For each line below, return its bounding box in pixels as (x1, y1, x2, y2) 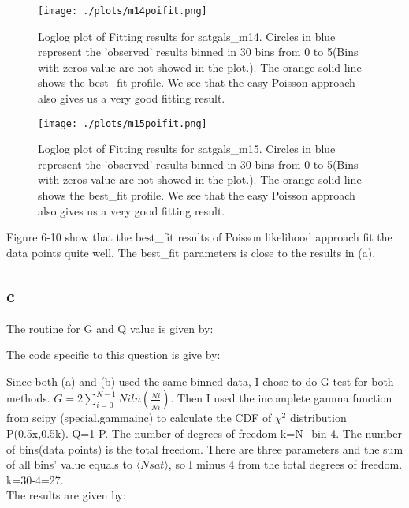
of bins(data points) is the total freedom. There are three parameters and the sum (6, 440, 403, 457)
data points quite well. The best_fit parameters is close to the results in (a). (6, 244, 376, 260)
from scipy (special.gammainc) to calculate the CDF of (6, 409, 272, 426)
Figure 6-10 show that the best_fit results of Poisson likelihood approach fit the (6, 229, 392, 245)
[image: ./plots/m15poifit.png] (38, 118, 207, 129)
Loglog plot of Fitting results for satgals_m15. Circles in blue (38, 140, 336, 157)
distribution (289, 409, 347, 426)
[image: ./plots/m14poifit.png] (38, 6, 207, 17)
